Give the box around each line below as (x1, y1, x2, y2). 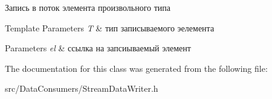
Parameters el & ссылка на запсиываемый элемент (5, 42, 191, 54)
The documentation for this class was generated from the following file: (5, 62, 268, 74)
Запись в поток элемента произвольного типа (5, 1, 171, 13)
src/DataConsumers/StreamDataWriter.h (5, 82, 158, 95)
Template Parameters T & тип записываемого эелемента (5, 21, 215, 34)
